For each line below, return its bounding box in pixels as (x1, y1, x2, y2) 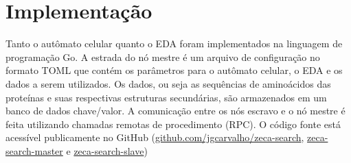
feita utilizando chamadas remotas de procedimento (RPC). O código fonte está (5, 116, 341, 131)
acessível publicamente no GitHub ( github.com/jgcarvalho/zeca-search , (5, 130, 304, 145)
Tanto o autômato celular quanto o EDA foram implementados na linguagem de (5, 36, 343, 51)
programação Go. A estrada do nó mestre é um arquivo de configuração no (5, 49, 320, 64)
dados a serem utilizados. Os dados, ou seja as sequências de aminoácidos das (5, 76, 331, 90)
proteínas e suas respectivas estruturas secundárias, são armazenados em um (5, 90, 327, 104)
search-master (5, 143, 63, 158)
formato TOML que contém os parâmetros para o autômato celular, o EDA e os (5, 63, 343, 77)
